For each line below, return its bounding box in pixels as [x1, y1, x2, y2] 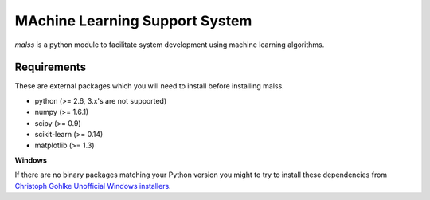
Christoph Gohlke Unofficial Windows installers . [14, 181, 171, 190]
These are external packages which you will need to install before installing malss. [14, 81, 284, 91]
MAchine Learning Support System [14, 12, 252, 29]
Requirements [14, 61, 87, 74]
